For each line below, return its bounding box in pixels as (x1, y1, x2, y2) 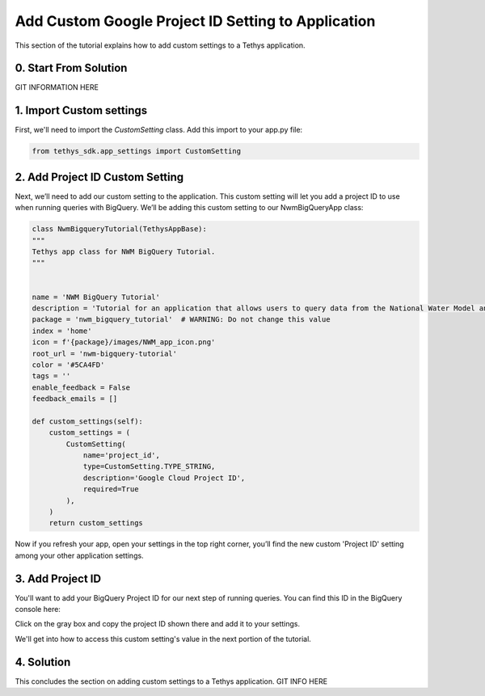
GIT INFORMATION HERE (15, 82, 99, 92)
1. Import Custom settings (15, 103, 148, 117)
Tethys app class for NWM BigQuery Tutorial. (32, 247, 216, 256)
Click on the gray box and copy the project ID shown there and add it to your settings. (15, 619, 301, 629)
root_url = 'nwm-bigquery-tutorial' (32, 348, 178, 358)
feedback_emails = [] (32, 394, 118, 403)
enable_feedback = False (32, 382, 131, 392)
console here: (15, 605, 61, 614)
